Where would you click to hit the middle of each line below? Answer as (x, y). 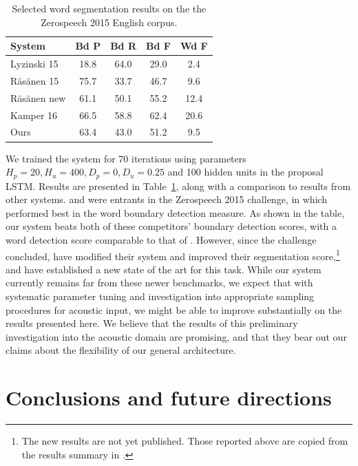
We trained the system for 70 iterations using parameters (126, 158)
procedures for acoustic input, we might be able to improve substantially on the (174, 309)
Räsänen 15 (35, 80)
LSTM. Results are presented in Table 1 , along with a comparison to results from (178, 186)
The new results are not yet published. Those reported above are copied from (185, 441)
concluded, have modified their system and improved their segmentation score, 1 (173, 255)
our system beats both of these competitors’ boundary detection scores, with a (171, 226)
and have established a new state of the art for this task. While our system (164, 269)
